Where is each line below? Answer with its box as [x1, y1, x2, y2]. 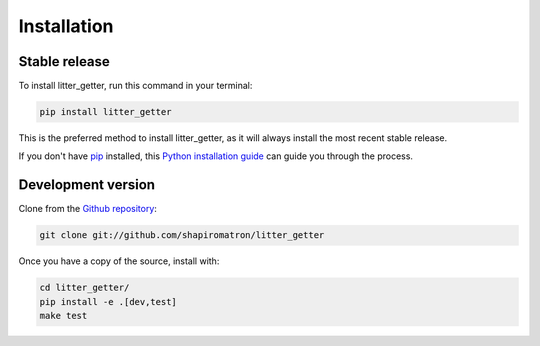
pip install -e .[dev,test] [39, 296, 177, 307]
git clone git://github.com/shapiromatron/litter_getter [39, 230, 325, 241]
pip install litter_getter [39, 106, 172, 118]
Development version [18, 176, 155, 194]
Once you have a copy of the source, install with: [18, 255, 220, 267]
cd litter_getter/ [39, 282, 130, 294]
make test [39, 310, 88, 322]
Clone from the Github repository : [18, 203, 157, 215]
